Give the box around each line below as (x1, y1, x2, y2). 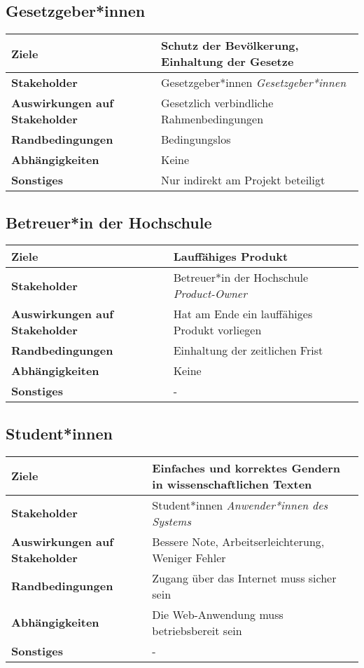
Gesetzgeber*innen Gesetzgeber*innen (161, 74, 346, 91)
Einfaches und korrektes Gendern (152, 459, 341, 476)
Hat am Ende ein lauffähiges (173, 306, 313, 322)
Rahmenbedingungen (161, 111, 264, 128)
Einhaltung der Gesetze (161, 53, 294, 70)
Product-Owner (173, 285, 247, 302)
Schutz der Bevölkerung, (161, 37, 299, 54)
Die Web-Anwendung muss (152, 606, 283, 622)
